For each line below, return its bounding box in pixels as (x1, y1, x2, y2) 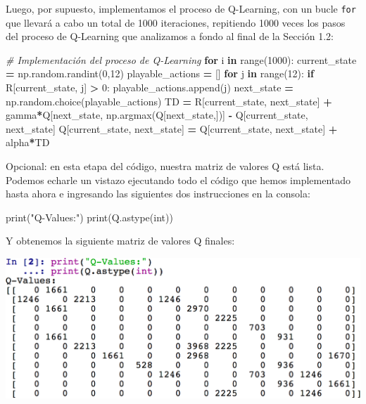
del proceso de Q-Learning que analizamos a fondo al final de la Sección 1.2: (6, 29, 334, 44)
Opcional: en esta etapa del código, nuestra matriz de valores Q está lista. (6, 159, 324, 173)
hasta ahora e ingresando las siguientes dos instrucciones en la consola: (6, 186, 310, 201)
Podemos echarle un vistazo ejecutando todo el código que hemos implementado (6, 172, 351, 187)
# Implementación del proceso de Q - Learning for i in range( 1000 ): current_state (6, 52, 357, 67)
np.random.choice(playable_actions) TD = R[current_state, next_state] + (6, 93, 332, 108)
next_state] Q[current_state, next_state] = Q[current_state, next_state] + (6, 121, 338, 136)
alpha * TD (6, 135, 50, 150)
